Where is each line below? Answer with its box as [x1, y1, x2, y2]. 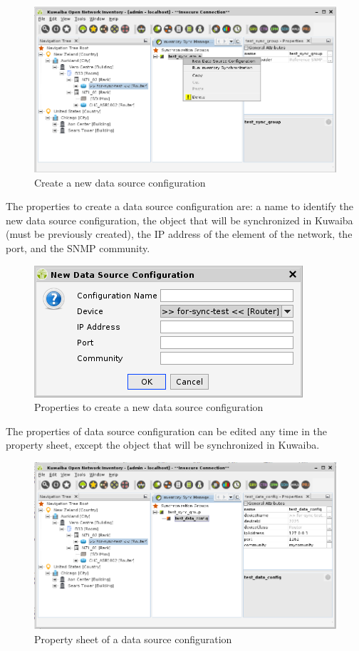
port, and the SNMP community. [6, 240, 150, 255]
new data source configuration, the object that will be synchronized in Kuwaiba [6, 212, 353, 227]
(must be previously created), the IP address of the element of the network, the [6, 226, 353, 241]
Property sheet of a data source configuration [34, 632, 232, 646]
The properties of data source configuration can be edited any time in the [6, 423, 328, 438]
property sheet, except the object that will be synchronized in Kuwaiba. [6, 437, 320, 452]
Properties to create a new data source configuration [34, 400, 264, 415]
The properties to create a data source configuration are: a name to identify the [6, 199, 354, 214]
